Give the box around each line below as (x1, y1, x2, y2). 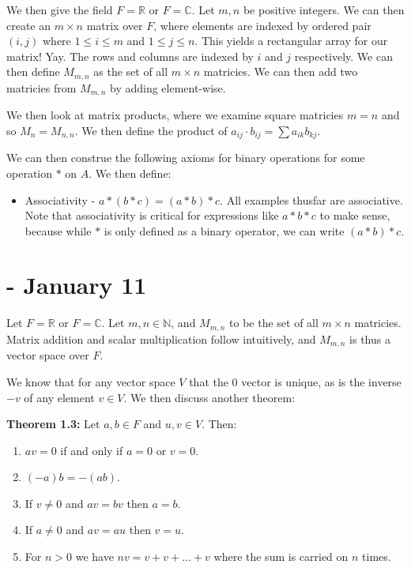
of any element (24, 389, 95, 405)
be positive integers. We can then (243, 2, 405, 17)
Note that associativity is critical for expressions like (25, 207, 279, 224)
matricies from (6, 79, 77, 96)
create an (6, 17, 51, 33)
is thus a (349, 330, 390, 347)
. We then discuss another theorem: (123, 389, 296, 405)
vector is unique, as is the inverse (241, 373, 402, 389)
